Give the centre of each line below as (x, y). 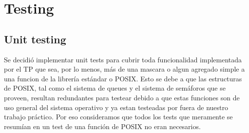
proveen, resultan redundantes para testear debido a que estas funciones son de (122, 97)
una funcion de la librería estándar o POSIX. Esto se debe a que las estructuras (123, 78)
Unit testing (35, 39)
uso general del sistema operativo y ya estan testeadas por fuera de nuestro (116, 107)
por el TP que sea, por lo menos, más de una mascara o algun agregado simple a (124, 69)
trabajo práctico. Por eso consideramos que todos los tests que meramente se (118, 117)
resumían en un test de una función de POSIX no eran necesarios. (102, 126)
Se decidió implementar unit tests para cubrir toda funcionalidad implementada (123, 59)
